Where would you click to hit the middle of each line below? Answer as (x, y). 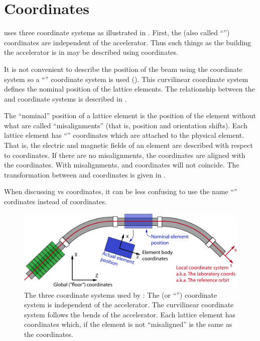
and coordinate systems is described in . (66, 98)
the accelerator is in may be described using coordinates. (91, 52)
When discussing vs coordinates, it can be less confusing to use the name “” (121, 191)
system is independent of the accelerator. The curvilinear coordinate (129, 305)
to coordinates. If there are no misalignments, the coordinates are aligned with (125, 155)
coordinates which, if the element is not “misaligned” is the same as (128, 324)
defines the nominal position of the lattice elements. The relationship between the (129, 89)
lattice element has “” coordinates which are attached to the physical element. (124, 135)
